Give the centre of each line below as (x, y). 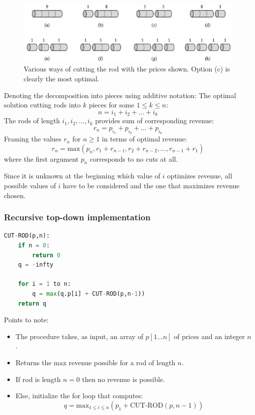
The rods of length (32, 121)
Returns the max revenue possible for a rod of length (95, 362)
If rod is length (38, 379)
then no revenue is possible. (123, 379)
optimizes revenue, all (200, 176)
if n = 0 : (34, 246)
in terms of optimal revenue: (144, 139)
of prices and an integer (209, 336)
